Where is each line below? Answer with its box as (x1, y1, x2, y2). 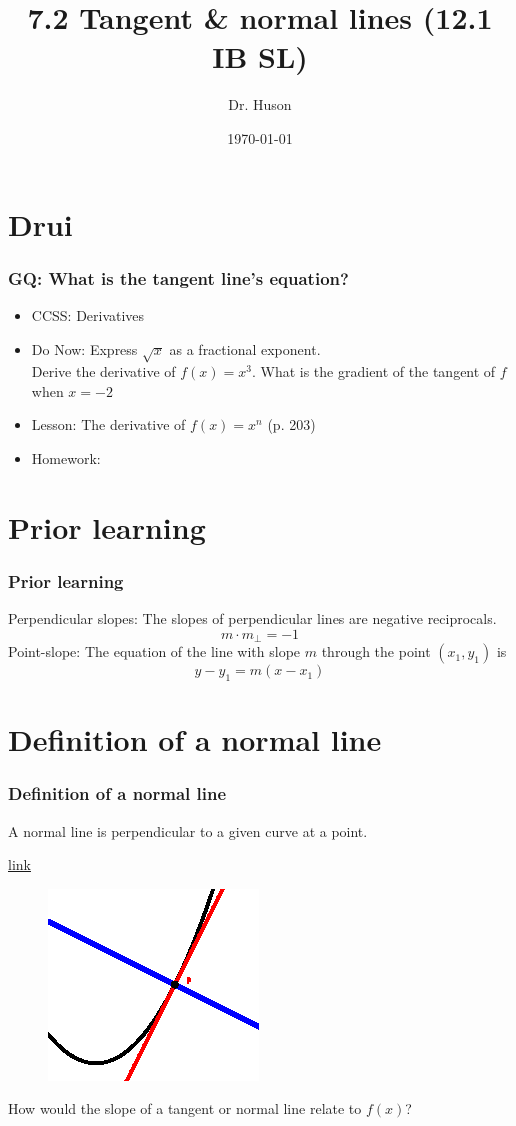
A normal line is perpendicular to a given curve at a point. (8, 820, 368, 841)
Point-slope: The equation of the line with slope (8, 641, 301, 662)
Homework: (31, 448, 101, 469)
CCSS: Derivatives (31, 304, 145, 325)
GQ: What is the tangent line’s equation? (8, 265, 349, 290)
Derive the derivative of (31, 361, 176, 382)
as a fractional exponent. (169, 338, 321, 359)
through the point (321, 641, 431, 662)
